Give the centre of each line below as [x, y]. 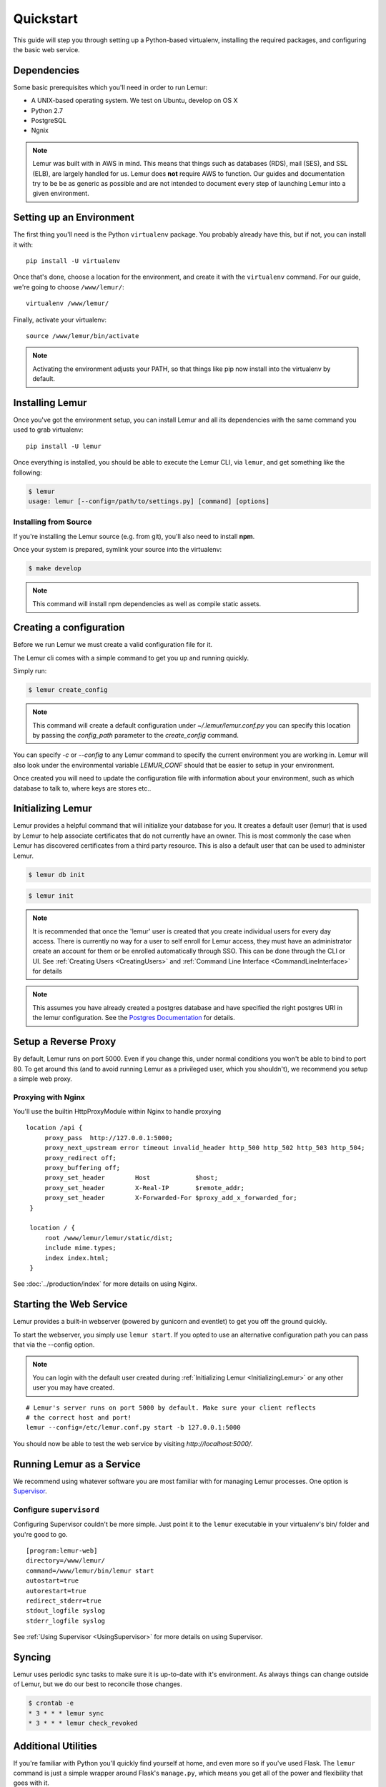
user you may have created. [74, 1387]
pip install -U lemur [64, 446]
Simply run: [30, 671]
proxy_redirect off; [81, 1158]
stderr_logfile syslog [66, 1620]
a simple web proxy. [43, 1079]
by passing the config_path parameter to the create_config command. [136, 735]
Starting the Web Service [70, 1305]
